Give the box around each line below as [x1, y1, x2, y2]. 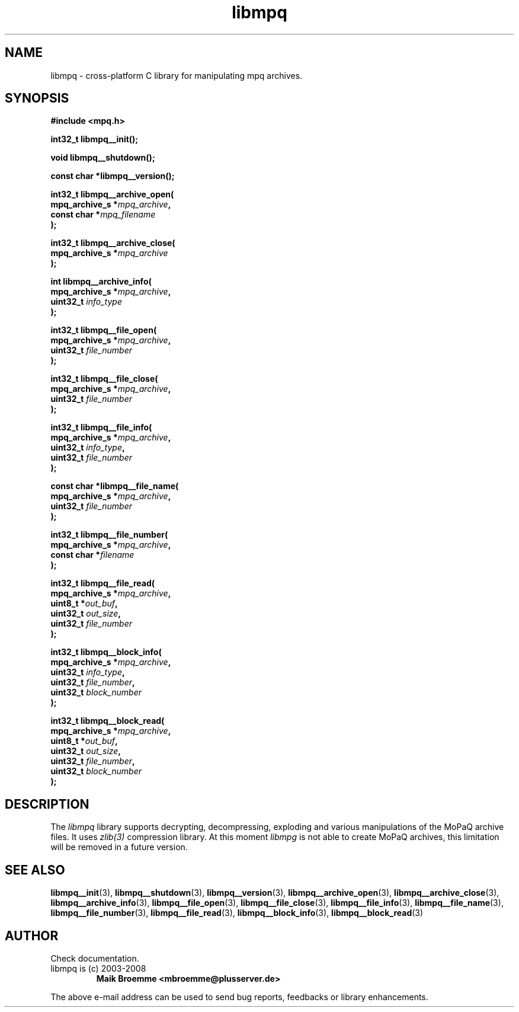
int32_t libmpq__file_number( [50, 529, 168, 540]
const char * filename [50, 550, 134, 560]
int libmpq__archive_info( [50, 276, 152, 287]
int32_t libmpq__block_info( [50, 647, 162, 657]
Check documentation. [50, 953, 139, 963]
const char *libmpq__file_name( [50, 481, 179, 491]
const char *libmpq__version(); [50, 171, 175, 181]
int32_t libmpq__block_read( [50, 716, 165, 726]
